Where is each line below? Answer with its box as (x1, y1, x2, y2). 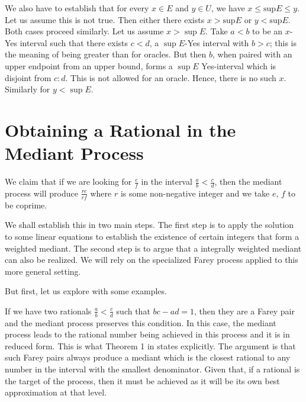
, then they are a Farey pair (194, 304, 295, 317)
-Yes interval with (185, 36, 249, 49)
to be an (252, 25, 283, 37)
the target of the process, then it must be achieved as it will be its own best (5, 374, 280, 387)
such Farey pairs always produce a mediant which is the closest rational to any (5, 351, 291, 364)
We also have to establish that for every (5, 2, 149, 14)
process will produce (5, 186, 78, 199)
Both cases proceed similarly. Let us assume (5, 25, 164, 37)
